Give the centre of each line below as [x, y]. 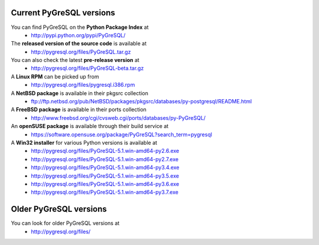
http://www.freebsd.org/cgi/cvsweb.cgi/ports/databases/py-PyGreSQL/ [118, 117]
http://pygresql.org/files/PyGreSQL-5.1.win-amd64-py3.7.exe [105, 192]
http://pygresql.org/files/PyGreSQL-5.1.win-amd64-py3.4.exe [105, 168]
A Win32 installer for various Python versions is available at [84, 142]
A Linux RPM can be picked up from [55, 76]
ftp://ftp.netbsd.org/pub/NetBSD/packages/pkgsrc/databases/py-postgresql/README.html [141, 102]
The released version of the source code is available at [79, 44]
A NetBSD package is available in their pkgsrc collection [80, 93]
